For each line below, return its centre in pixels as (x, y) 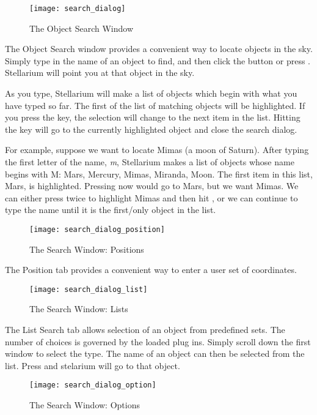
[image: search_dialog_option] (93, 385)
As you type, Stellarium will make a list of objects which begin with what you (151, 93)
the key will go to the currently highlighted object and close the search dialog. (151, 129)
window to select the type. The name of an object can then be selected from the (155, 353)
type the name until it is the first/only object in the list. (111, 210)
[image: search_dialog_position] (97, 229)
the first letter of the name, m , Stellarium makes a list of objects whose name (150, 162)
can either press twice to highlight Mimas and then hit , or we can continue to (151, 197)
